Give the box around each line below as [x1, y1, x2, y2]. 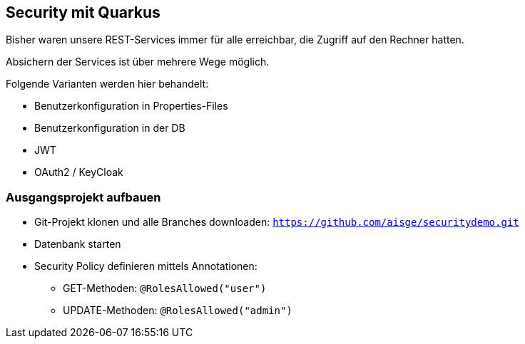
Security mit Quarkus [6, 4, 160, 21]
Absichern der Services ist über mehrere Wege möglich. [6, 56, 270, 68]
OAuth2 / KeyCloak [34, 166, 123, 179]
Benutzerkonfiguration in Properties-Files [34, 100, 228, 113]
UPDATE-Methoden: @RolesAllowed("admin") [63, 304, 292, 317]
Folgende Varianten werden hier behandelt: [6, 78, 209, 90]
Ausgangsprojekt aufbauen [6, 189, 161, 204]
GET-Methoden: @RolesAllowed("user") [63, 282, 267, 295]
